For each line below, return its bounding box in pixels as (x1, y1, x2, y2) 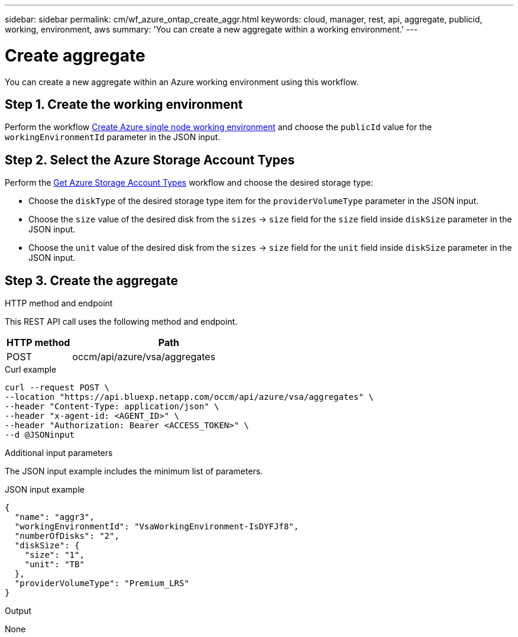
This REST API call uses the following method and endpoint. (5, 316, 238, 327)
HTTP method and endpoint (5, 298, 113, 309)
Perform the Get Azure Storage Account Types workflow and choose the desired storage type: (5, 177, 373, 188)
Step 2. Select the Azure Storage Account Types (5, 152, 295, 167)
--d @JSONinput (5, 430, 75, 440)
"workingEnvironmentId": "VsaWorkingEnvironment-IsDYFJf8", (14, 522, 299, 532)
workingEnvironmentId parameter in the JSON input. (5, 132, 221, 143)
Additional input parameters (5, 448, 113, 458)
